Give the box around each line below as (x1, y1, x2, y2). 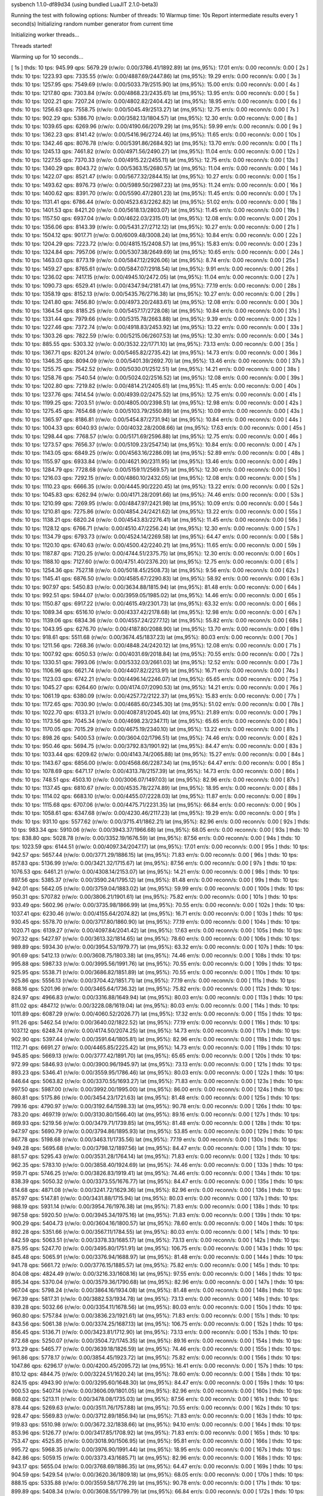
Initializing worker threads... (11, 31, 80, 38)
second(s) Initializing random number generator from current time (11, 20, 173, 27)
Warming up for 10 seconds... (11, 53, 84, 60)
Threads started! (11, 42, 53, 49)
